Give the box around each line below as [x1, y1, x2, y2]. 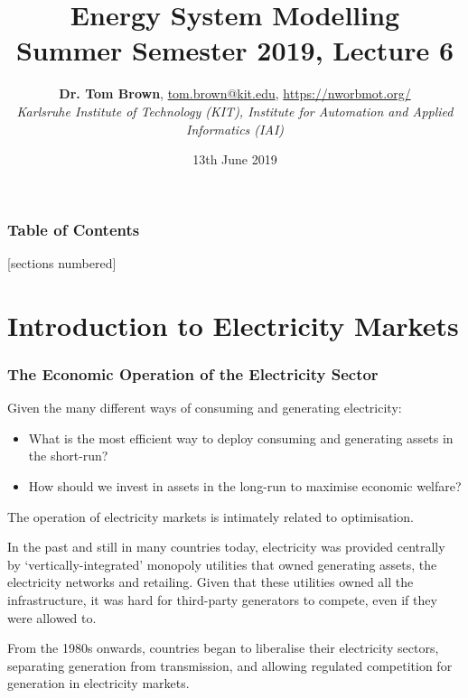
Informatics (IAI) [185, 119, 285, 138]
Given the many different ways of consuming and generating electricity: [7, 398, 402, 417]
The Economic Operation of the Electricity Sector [7, 362, 379, 385]
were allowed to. [7, 608, 97, 627]
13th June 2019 [192, 150, 277, 169]
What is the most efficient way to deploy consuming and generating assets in [28, 428, 454, 447]
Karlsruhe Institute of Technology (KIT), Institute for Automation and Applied [16, 101, 454, 120]
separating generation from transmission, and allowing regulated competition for [7, 656, 453, 675]
